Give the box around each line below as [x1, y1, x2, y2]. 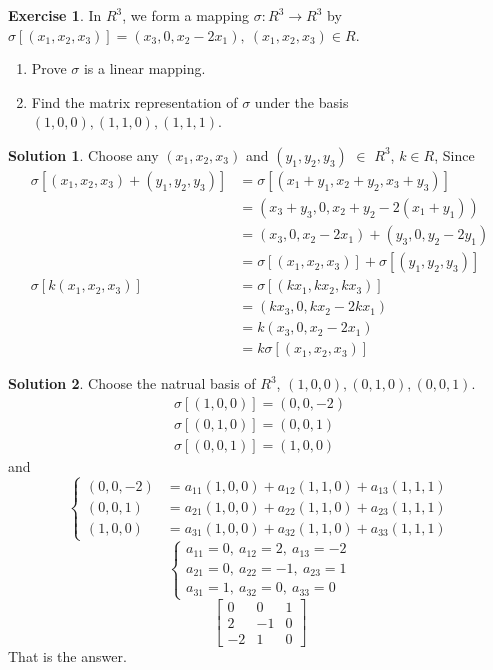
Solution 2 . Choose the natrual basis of [8, 373, 256, 394]
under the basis [254, 91, 349, 112]
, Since [434, 144, 475, 165]
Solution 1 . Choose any [8, 144, 159, 165]
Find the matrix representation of [31, 91, 238, 112]
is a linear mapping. [83, 58, 206, 79]
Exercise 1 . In [8, 5, 102, 25]
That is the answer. [8, 646, 127, 667]
